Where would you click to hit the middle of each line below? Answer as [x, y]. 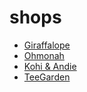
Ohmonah [44, 55]
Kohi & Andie [50, 66]
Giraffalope [47, 45]
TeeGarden [47, 77]
